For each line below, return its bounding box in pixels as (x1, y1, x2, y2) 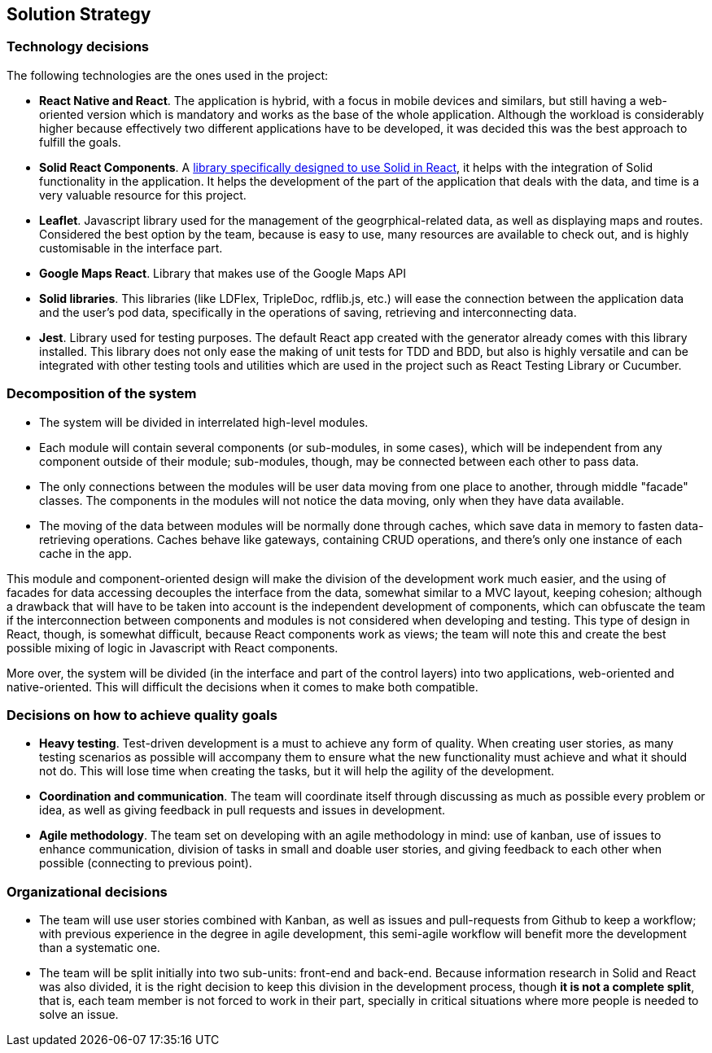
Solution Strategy (7, 4, 151, 24)
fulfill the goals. (39, 134, 121, 149)
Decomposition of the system (7, 385, 197, 402)
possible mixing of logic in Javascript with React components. (7, 640, 339, 655)
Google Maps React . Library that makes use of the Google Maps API (39, 265, 406, 280)
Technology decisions (7, 38, 150, 55)
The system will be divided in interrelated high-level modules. (39, 415, 369, 429)
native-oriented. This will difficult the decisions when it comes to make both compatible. (7, 679, 478, 694)
